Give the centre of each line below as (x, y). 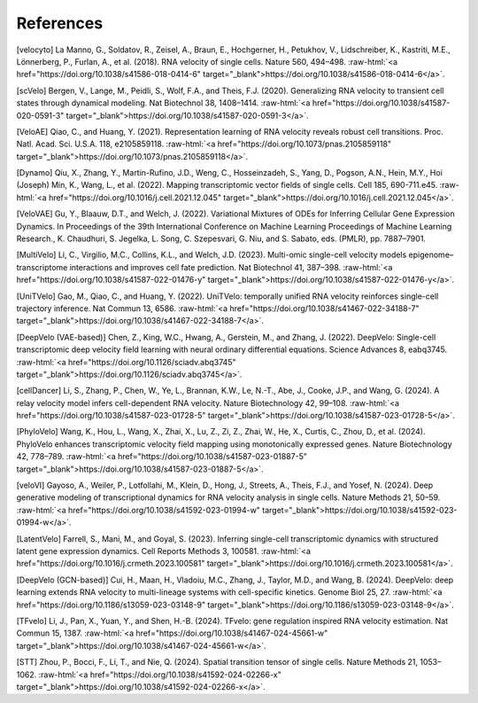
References (60, 23)
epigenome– (431, 255)
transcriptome (42, 267)
